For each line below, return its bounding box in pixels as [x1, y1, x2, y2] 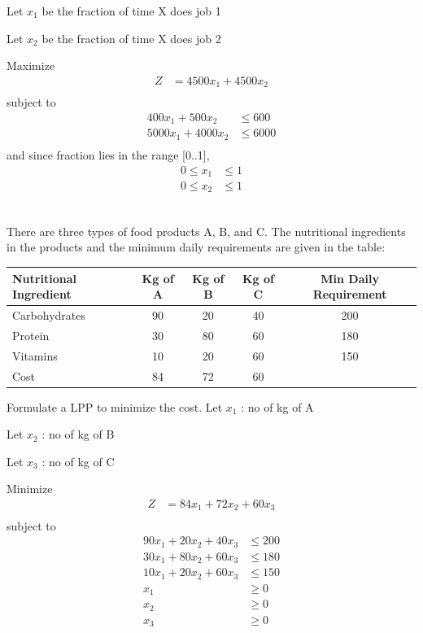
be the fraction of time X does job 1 [41, 2, 221, 19]
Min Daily [321, 269, 379, 286]
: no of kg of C [41, 452, 115, 469]
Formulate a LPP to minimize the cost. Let [7, 398, 223, 415]
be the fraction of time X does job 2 [41, 29, 221, 46]
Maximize [7, 57, 55, 74]
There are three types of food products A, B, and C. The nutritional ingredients [7, 222, 406, 239]
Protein [12, 326, 50, 343]
